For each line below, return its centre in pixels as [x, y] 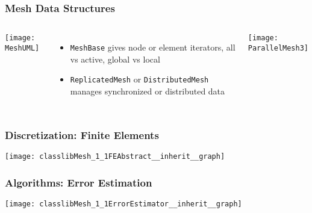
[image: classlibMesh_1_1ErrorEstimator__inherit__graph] [123, 204]
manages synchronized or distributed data [148, 91]
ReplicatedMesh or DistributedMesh [139, 79]
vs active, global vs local [115, 59]
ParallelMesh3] [278, 48]
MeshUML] [22, 48]
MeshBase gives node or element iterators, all [153, 47]
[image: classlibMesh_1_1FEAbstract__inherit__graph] [115, 156]
